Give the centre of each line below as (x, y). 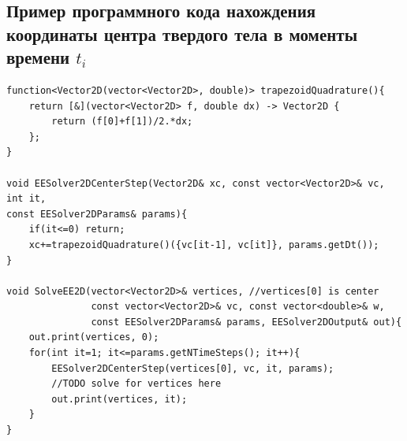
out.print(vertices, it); (119, 399)
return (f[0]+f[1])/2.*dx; (122, 122)
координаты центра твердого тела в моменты (182, 33)
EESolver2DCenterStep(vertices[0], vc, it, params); (193, 368)
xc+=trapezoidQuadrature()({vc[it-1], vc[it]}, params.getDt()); (204, 245)
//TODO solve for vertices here (136, 384)
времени (38, 57)
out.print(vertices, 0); (94, 337)
